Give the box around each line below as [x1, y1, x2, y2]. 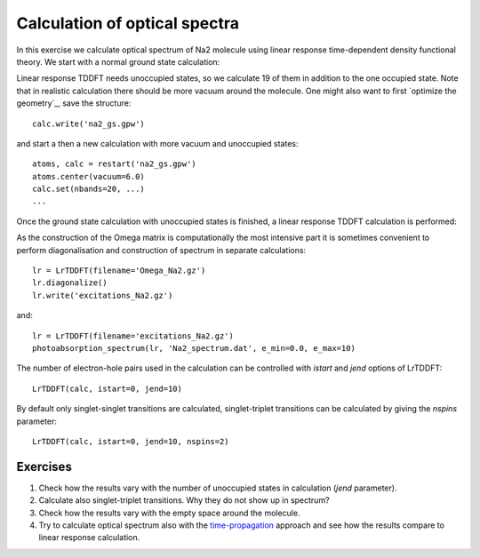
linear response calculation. [38, 532, 140, 543]
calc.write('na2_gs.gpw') [32, 118, 146, 129]
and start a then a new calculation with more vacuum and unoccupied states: [16, 138, 299, 148]
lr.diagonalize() [32, 278, 108, 288]
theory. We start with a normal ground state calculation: [16, 56, 220, 67]
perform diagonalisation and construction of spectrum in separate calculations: [16, 244, 307, 255]
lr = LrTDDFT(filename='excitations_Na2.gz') [32, 331, 235, 341]
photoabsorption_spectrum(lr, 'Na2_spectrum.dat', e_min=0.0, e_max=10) [32, 343, 356, 353]
